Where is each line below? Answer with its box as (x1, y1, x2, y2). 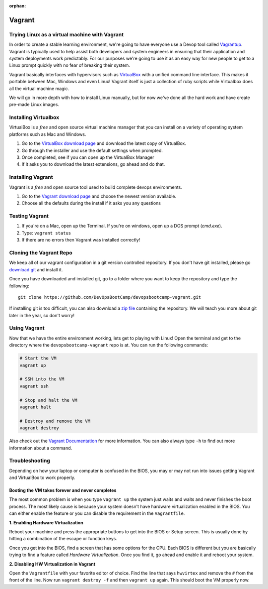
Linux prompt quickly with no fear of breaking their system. (9, 62, 130, 68)
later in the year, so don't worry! (9, 312, 74, 318)
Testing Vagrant (9, 213, 49, 220)
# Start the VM (19, 355, 57, 361)
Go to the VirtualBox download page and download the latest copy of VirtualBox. (21, 140, 186, 146)
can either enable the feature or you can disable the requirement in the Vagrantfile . (9, 510, 185, 516)
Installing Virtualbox (9, 114, 60, 121)
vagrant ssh (19, 383, 49, 389)
